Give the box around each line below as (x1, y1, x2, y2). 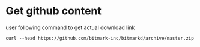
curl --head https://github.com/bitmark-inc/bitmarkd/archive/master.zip (5, 35, 195, 41)
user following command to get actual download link (5, 24, 135, 31)
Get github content (5, 4, 102, 18)
